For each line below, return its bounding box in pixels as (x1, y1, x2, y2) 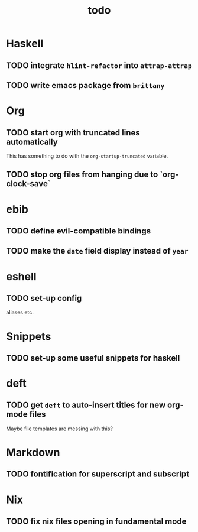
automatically (6, 137, 58, 147)
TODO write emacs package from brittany (6, 80, 165, 90)
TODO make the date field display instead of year (6, 246, 189, 256)
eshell (6, 270, 37, 283)
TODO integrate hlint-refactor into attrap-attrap (6, 60, 192, 70)
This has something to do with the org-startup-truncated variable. (6, 152, 168, 160)
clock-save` (6, 179, 51, 189)
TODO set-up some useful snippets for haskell (6, 353, 180, 363)
